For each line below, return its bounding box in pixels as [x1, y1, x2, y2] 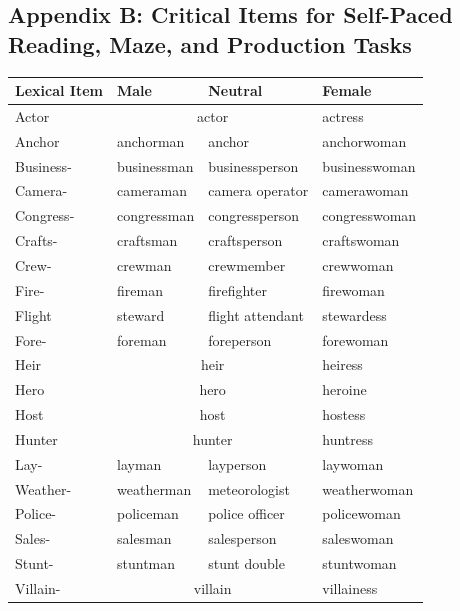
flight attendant [208, 304, 304, 325]
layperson [208, 453, 267, 474]
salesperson [208, 528, 277, 549]
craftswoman [322, 230, 400, 251]
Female [322, 80, 372, 101]
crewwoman [322, 255, 394, 275]
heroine [322, 379, 367, 400]
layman [117, 453, 162, 474]
